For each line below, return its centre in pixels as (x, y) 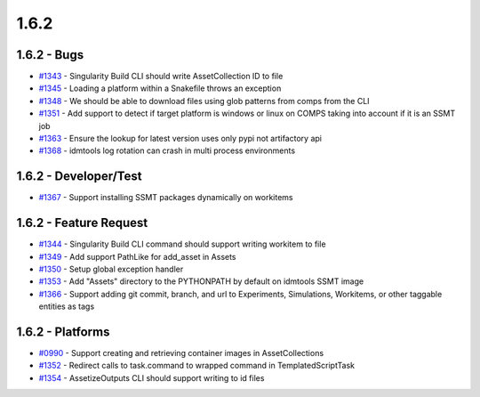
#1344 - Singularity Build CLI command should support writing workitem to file (182, 244)
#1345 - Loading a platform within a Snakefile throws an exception (160, 88)
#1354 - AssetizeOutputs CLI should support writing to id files (152, 377)
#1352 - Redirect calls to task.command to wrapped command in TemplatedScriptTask (197, 366)
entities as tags (67, 306)
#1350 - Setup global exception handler (111, 269)
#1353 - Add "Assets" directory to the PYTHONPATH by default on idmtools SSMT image (201, 281)
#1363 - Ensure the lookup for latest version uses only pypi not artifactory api (180, 139)
